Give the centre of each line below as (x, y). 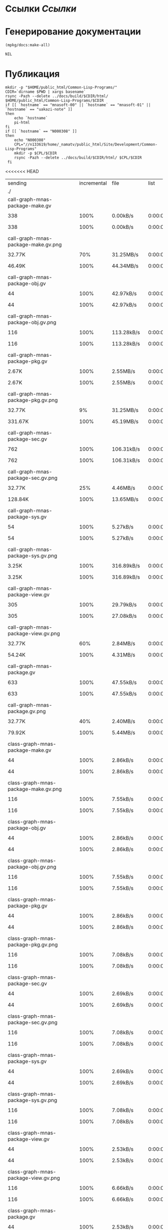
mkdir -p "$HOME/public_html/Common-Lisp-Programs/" (61, 87)
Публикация (32, 74)
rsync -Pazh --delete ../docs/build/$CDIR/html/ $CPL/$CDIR (78, 158)
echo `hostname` (31, 118)
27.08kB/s (124, 616)
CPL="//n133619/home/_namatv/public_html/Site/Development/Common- (86, 144)
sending (17, 183)
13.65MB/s (125, 499)
